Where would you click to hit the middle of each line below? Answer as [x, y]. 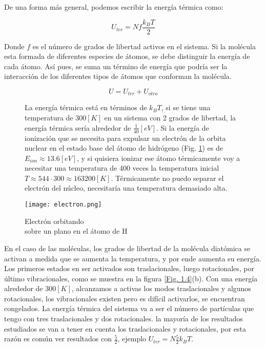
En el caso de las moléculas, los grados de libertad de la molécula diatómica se [127, 248]
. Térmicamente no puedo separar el [167, 178]
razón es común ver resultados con [58, 339]
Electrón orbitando [54, 221]
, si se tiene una [186, 107]
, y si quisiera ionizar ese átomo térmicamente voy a [159, 158]
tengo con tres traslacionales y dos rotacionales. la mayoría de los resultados [124, 319]
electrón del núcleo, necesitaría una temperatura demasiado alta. [126, 188]
